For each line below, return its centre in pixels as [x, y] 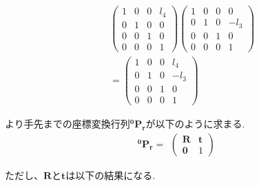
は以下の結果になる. [111, 175]
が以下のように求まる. [195, 123]
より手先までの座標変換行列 [68, 123]
